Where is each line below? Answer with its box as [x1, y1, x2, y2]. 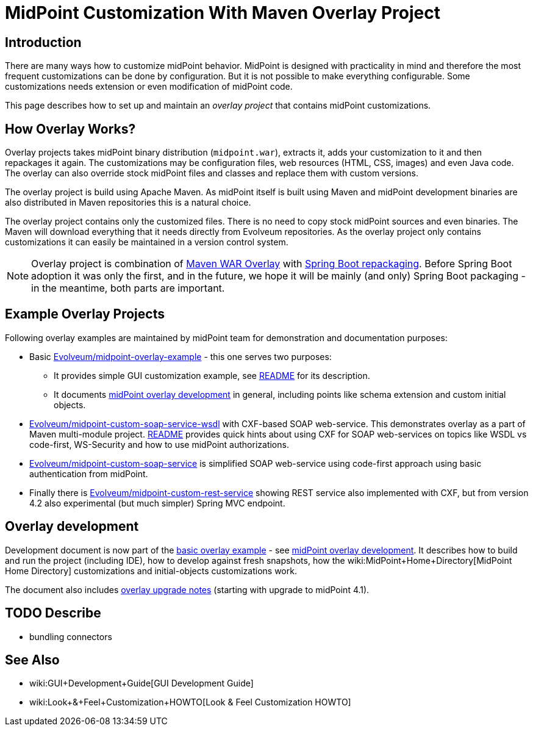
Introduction [5, 34, 82, 50]
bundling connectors [29, 631, 112, 642]
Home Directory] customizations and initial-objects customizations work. [5, 565, 297, 576]
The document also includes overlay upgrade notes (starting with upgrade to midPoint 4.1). [5, 584, 370, 595]
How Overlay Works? [5, 121, 136, 137]
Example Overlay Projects [5, 306, 165, 322]
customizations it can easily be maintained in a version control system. [5, 237, 288, 248]
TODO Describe [5, 605, 101, 621]
